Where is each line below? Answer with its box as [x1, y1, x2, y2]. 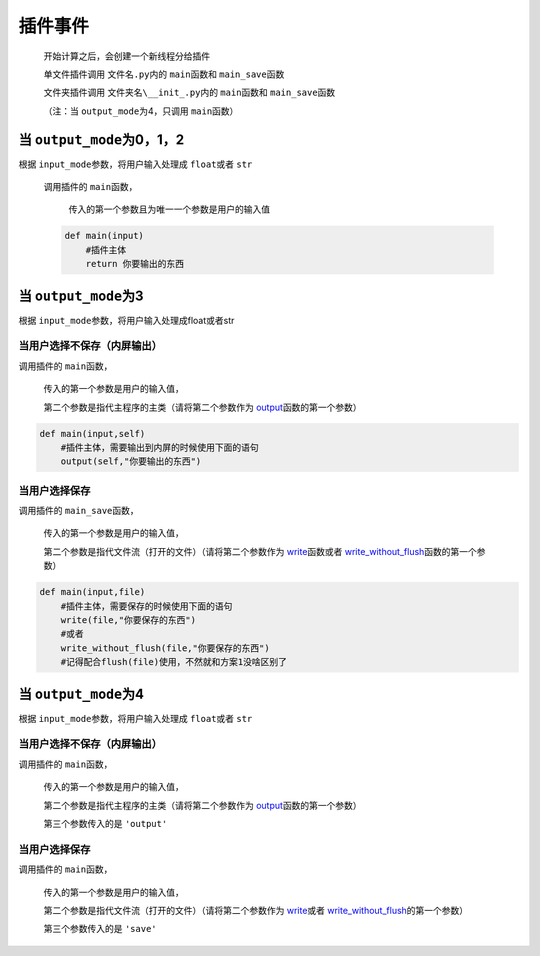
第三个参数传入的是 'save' [43, 923, 157, 935]
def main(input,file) [39, 586, 146, 598]
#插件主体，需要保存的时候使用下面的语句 [60, 600, 233, 612]
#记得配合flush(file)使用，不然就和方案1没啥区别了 [60, 656, 287, 668]
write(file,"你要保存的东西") [60, 615, 197, 626]
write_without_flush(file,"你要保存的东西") [60, 642, 270, 654]
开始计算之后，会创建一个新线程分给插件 [43, 50, 210, 62]
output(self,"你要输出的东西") [60, 456, 202, 467]
